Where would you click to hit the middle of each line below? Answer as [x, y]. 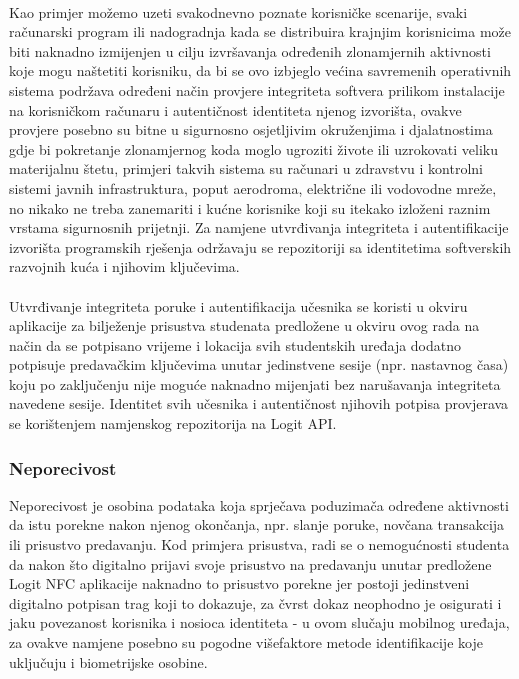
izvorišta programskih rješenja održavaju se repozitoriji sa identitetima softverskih [260, 246]
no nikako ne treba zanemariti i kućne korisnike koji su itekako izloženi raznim [250, 207]
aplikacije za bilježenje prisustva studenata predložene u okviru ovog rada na [244, 325]
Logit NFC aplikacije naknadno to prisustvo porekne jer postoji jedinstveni [239, 583]
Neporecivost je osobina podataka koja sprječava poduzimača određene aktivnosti [259, 504]
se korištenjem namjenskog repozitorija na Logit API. [173, 423]
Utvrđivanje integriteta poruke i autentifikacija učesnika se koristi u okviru [238, 305]
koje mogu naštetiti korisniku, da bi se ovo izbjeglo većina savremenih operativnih [260, 70]
